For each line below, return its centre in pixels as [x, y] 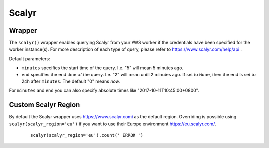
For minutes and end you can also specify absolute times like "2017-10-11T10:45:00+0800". [104, 91]
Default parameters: [30, 58]
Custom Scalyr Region [45, 105]
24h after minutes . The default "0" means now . [71, 81]
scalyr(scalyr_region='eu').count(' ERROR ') [87, 135]
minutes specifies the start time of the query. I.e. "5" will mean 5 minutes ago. [103, 68]
